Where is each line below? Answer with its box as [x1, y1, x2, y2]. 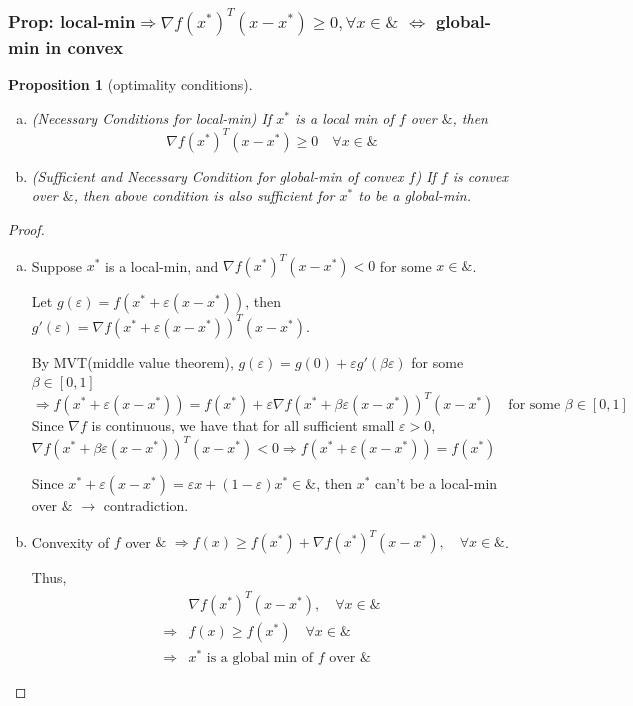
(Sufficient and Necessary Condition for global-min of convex [31, 165, 404, 186]
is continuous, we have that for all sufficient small [91, 415, 395, 436]
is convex [452, 165, 508, 186]
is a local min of [295, 107, 394, 128]
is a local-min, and [105, 255, 219, 276]
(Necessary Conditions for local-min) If [31, 107, 272, 128]
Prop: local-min [8, 8, 136, 33]
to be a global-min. [358, 185, 471, 206]
